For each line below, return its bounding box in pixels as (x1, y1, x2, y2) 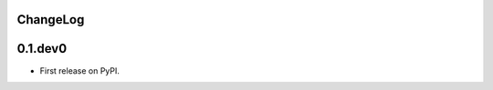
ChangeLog (16, 12, 85, 27)
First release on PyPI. (39, 65, 121, 76)
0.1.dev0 (16, 41, 68, 56)
